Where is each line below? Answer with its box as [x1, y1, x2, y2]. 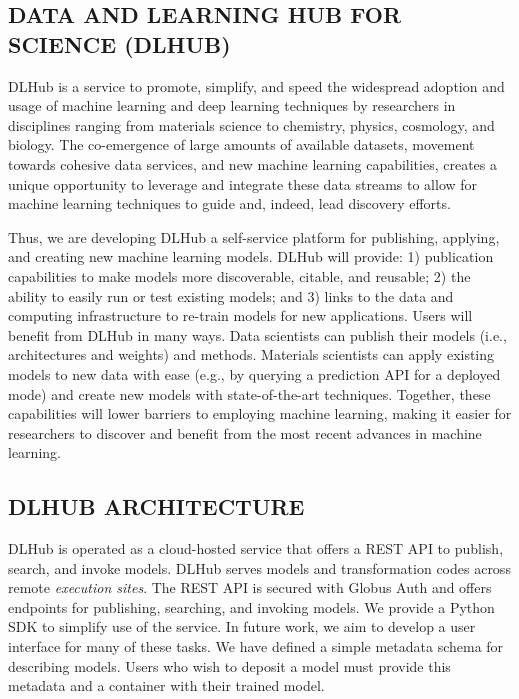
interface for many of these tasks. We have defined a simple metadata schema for [8, 636, 504, 657]
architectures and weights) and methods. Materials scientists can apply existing [8, 344, 495, 365]
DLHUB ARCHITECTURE [8, 491, 305, 522]
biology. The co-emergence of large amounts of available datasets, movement [8, 134, 475, 155]
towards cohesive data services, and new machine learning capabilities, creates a [8, 153, 498, 174]
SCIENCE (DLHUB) [8, 28, 231, 59]
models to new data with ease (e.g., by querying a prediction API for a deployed [8, 363, 501, 384]
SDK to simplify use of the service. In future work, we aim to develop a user [8, 616, 476, 637]
